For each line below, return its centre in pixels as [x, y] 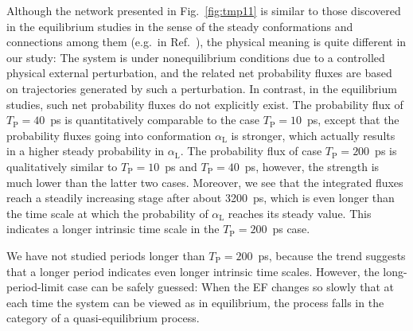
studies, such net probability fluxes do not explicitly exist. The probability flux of [205, 104]
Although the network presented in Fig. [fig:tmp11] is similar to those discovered [204, 10]
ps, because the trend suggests [332, 255]
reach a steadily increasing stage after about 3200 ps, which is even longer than [201, 198]
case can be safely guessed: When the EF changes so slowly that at [231, 287]
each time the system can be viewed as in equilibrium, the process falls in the [195, 302]
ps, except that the [353, 120]
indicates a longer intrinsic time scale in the [113, 229]
